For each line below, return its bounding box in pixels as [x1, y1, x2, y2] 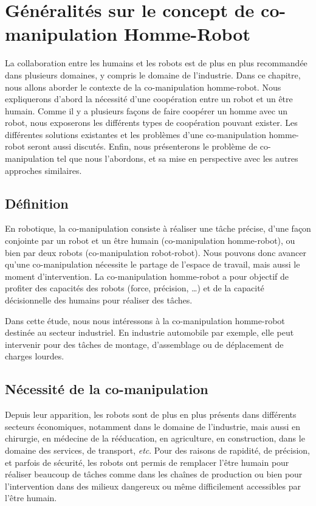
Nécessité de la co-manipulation [5, 379, 208, 398]
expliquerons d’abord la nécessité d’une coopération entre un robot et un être [5, 92, 293, 105]
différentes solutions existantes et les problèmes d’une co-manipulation [5, 128, 266, 140]
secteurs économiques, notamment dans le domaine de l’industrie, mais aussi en [5, 420, 300, 432]
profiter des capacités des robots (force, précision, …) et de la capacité [5, 282, 264, 294]
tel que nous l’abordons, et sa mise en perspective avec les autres [57, 152, 298, 165]
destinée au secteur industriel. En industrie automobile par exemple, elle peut [5, 326, 294, 339]
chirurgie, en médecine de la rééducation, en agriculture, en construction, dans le [5, 432, 305, 445]
